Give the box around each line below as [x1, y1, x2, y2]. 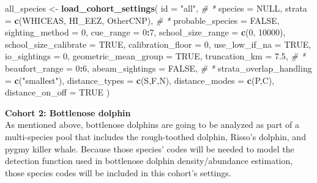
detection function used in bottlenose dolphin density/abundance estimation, [5, 154, 293, 167]
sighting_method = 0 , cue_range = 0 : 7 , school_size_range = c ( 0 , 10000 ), [5, 26, 286, 39]
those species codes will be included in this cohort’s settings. [5, 166, 231, 179]
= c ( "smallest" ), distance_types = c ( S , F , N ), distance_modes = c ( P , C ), [5, 73, 275, 86]
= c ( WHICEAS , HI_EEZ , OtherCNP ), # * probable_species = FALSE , [5, 13, 280, 26]
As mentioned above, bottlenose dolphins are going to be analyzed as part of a [5, 118, 300, 131]
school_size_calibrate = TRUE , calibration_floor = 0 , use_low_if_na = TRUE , [5, 37, 311, 50]
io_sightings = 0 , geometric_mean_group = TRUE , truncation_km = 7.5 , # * [5, 50, 306, 62]
